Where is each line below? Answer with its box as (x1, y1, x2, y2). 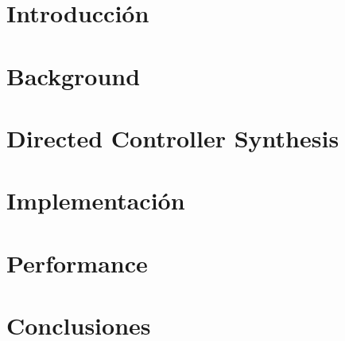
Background (6, 59, 141, 92)
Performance (6, 246, 148, 279)
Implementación (6, 184, 185, 217)
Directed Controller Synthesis (6, 121, 339, 154)
